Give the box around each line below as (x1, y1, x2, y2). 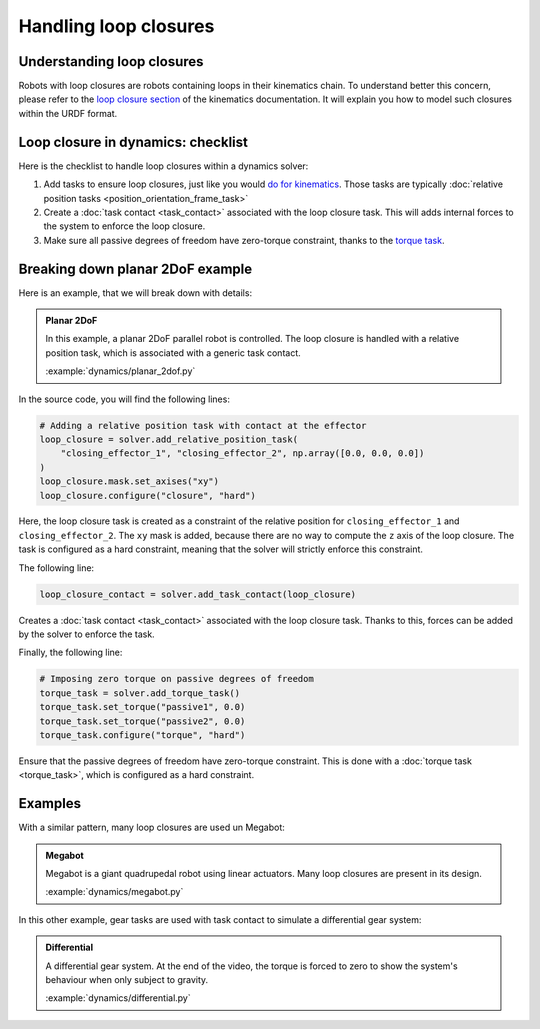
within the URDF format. (18, 107, 118, 119)
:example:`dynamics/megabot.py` (45, 886, 184, 898)
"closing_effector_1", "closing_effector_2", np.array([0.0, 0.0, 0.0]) (60, 448, 425, 459)
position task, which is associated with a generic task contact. (45, 346, 301, 359)
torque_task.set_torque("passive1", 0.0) (39, 701, 246, 713)
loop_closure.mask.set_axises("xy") (39, 476, 220, 487)
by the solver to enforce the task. (18, 628, 155, 640)
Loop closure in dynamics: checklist (18, 133, 249, 150)
